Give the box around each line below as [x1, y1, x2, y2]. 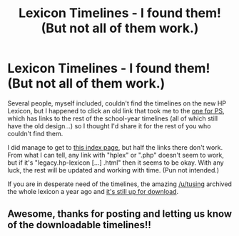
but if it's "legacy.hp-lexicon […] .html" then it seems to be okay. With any [7, 158, 224, 167]
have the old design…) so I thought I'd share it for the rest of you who [7, 121, 211, 130]
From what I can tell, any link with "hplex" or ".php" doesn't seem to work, [7, 150, 225, 159]
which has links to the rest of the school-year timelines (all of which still [7, 114, 218, 123]
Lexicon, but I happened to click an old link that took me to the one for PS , [7, 106, 225, 115]
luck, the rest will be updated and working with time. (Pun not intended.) [7, 165, 220, 174]
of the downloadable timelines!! [7, 219, 152, 231]
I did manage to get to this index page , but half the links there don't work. [7, 143, 223, 151]
